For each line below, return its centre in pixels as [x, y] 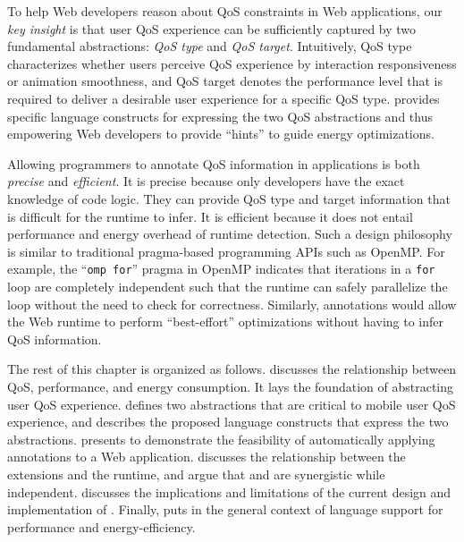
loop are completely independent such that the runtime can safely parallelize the [228, 286]
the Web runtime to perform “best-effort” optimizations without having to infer [226, 322]
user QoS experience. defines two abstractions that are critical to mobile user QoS [232, 404]
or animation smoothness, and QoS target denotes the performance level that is [225, 81]
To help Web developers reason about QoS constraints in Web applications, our [225, 11]
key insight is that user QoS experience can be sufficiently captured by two [212, 28]
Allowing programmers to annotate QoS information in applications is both [214, 163]
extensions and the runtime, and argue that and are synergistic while [196, 474]
